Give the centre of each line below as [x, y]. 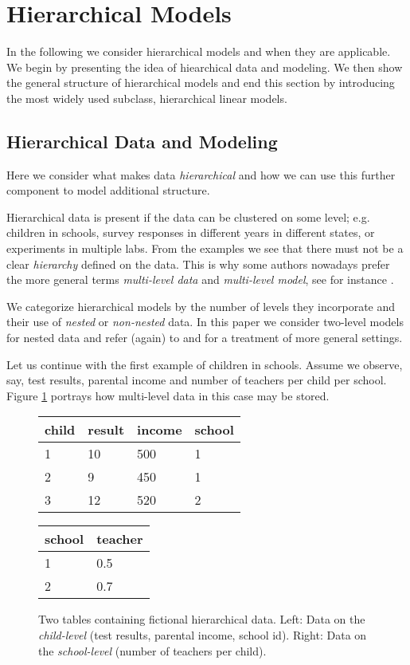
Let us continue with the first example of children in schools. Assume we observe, [205, 364]
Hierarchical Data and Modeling [142, 141]
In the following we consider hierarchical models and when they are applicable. [199, 51]
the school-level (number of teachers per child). [152, 650]
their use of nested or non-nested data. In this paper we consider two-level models [205, 322]
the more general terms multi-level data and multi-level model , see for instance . [200, 279]
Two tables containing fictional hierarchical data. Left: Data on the [202, 619]
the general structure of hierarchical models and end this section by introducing [201, 83]
